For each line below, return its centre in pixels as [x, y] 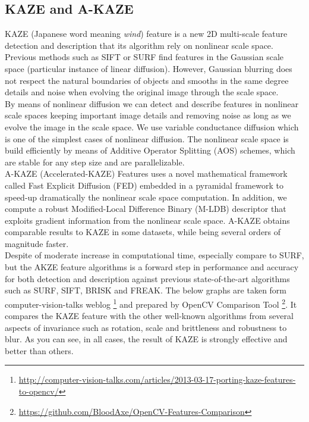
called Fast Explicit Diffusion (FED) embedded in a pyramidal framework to [144, 185]
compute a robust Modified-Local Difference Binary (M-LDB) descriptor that [146, 209]
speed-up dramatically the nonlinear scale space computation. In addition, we [146, 197]
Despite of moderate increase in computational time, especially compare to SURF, [154, 255]
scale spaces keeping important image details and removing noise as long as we [148, 115]
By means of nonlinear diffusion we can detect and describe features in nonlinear [152, 103]
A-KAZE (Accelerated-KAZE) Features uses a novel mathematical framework [146, 174]
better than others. [39, 350]
